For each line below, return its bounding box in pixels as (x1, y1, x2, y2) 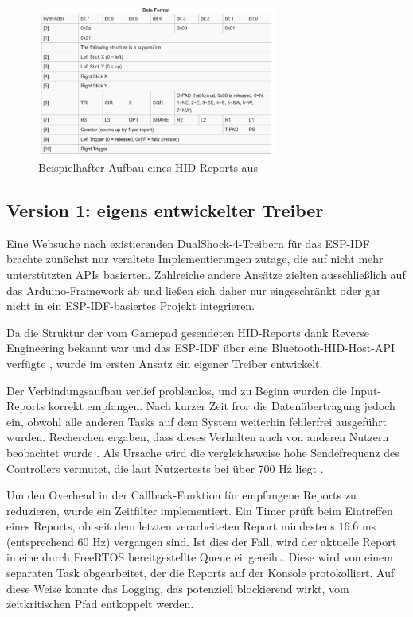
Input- (350, 382, 381, 398)
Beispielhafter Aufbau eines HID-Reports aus (38, 158, 258, 175)
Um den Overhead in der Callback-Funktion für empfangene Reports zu (6, 487, 357, 503)
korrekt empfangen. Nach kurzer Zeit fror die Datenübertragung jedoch (48, 398, 395, 414)
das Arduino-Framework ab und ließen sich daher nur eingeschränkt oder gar (6, 281, 381, 298)
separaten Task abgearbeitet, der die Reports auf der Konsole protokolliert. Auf (6, 565, 395, 581)
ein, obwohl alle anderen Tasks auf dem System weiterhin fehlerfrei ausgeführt (6, 413, 388, 429)
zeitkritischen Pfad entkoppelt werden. (6, 596, 194, 612)
